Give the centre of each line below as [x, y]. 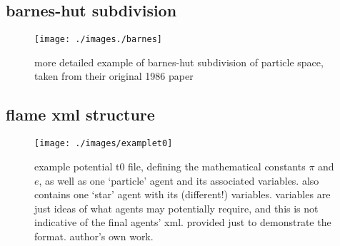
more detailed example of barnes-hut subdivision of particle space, [179, 62]
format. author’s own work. [94, 236]
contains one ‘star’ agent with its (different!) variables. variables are [182, 194]
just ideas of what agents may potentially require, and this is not [176, 208]
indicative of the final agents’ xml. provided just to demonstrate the [183, 222]
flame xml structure [80, 114]
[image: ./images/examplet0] [104, 144]
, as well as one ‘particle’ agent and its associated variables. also [179, 180]
